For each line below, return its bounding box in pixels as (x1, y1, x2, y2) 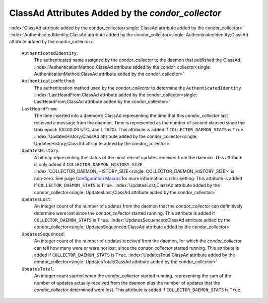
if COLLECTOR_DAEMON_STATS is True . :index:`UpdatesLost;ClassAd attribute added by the (34, 182, 220, 189)
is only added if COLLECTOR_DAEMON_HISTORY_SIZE (34, 161, 143, 167)
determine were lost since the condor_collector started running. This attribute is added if (34, 210, 215, 216)
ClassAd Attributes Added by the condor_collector (9, 7, 222, 18)
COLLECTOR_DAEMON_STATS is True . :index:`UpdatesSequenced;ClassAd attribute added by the (34, 217, 231, 223)
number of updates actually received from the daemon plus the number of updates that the (34, 280, 220, 286)
